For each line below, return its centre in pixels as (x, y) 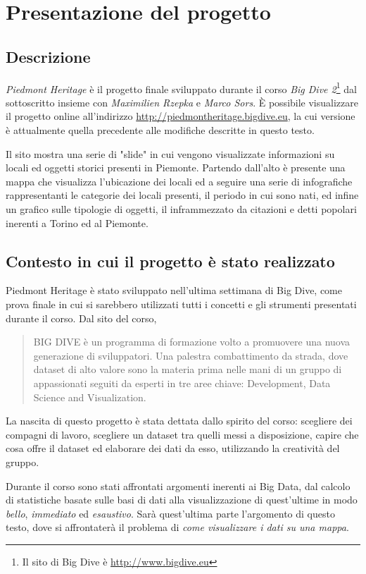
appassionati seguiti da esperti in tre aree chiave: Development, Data (182, 383)
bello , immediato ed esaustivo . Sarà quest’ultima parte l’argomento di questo (170, 513)
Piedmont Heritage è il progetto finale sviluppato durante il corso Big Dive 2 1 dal (181, 87)
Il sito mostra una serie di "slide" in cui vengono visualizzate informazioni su (170, 153)
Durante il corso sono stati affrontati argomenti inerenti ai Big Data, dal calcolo (178, 486)
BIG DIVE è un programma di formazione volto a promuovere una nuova (192, 342)
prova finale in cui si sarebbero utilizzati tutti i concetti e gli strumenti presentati (181, 304)
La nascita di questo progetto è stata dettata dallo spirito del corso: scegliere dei (179, 421)
